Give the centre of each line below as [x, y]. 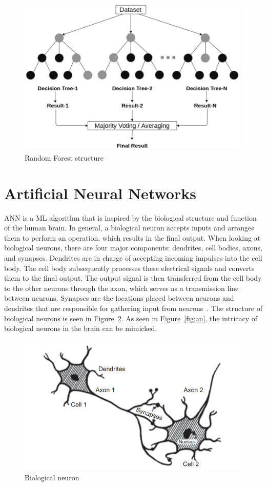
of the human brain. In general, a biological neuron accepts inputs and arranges [129, 228]
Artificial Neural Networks [100, 193]
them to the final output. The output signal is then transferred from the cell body [133, 278]
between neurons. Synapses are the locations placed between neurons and [119, 298]
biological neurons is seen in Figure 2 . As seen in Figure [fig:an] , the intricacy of [131, 318]
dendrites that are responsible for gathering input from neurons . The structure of [133, 308]
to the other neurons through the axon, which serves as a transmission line [121, 288]
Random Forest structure [64, 157]
